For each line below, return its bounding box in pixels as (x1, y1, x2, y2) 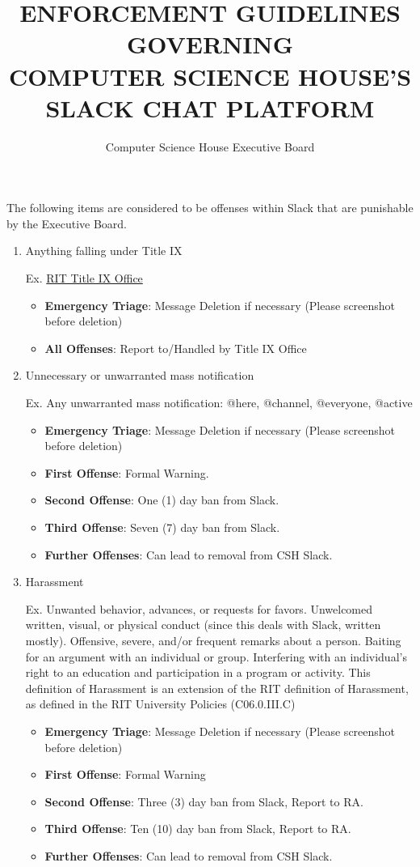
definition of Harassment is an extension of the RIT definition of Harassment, (25, 679, 409, 696)
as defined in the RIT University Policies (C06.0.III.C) (25, 695, 296, 712)
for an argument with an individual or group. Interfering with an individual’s (25, 648, 407, 665)
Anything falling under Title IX (25, 242, 183, 259)
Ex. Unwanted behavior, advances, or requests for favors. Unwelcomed (25, 600, 373, 617)
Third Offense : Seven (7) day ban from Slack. (44, 519, 280, 535)
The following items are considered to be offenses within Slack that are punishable (6, 199, 414, 216)
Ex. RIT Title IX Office (25, 270, 143, 287)
